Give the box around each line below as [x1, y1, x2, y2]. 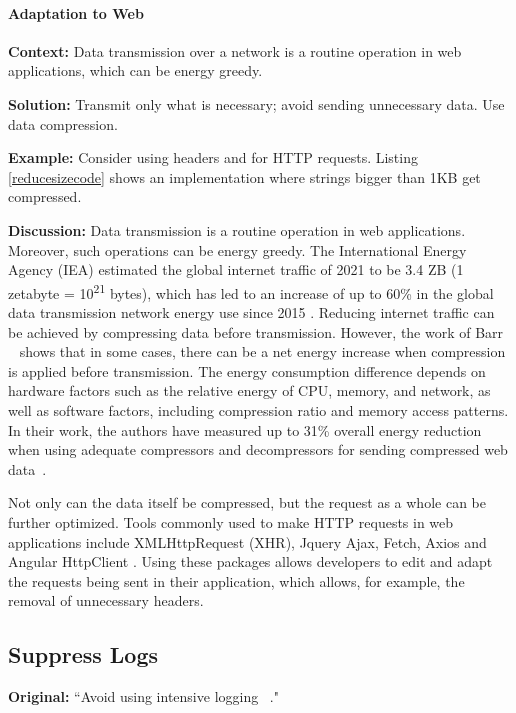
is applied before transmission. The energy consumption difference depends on [8, 360, 486, 381]
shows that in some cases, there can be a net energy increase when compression [19, 341, 506, 362]
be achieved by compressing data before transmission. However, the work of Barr [8, 321, 504, 342]
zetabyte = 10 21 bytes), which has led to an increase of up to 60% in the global [8, 279, 494, 303]
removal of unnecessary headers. [8, 590, 204, 611]
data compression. [8, 113, 118, 134]
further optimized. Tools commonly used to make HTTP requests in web [8, 511, 454, 532]
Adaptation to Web [8, 2, 144, 23]
